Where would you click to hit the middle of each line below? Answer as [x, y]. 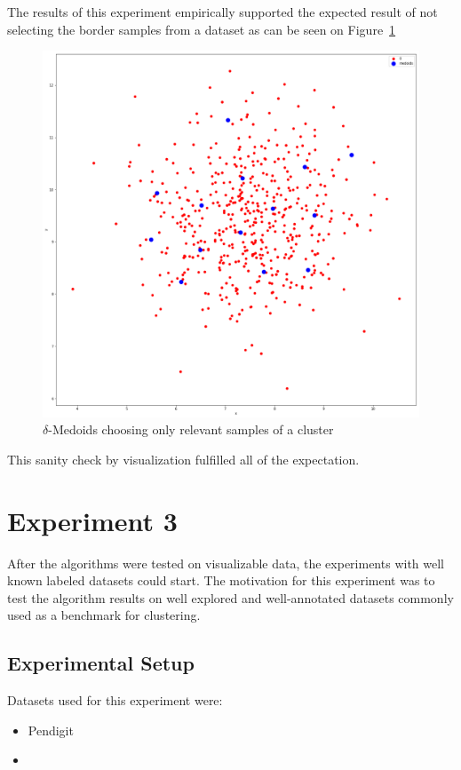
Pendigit [51, 730]
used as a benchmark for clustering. [104, 615]
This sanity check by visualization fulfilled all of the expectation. [183, 459]
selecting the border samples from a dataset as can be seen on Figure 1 [202, 29]
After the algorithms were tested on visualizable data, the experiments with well [226, 563]
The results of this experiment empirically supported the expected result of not [223, 12]
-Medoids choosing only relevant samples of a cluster [191, 429]
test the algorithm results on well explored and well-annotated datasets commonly [230, 597]
